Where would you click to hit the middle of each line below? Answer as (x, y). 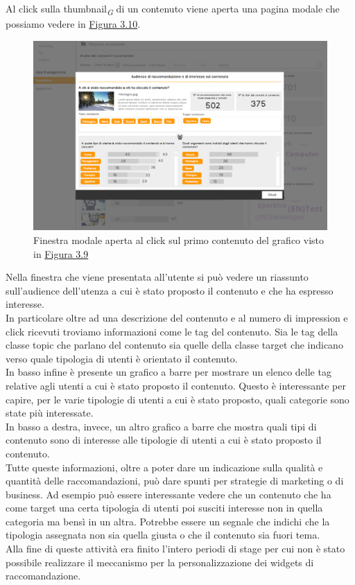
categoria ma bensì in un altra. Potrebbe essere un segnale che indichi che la (168, 521)
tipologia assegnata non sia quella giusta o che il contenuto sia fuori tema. (163, 535)
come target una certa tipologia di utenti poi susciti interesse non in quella (164, 508)
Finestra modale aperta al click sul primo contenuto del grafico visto (179, 240)
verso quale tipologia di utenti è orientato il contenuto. (122, 358)
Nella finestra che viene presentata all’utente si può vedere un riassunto (157, 277)
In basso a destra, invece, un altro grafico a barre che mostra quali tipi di (161, 426)
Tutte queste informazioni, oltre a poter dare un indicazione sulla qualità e (164, 467)
